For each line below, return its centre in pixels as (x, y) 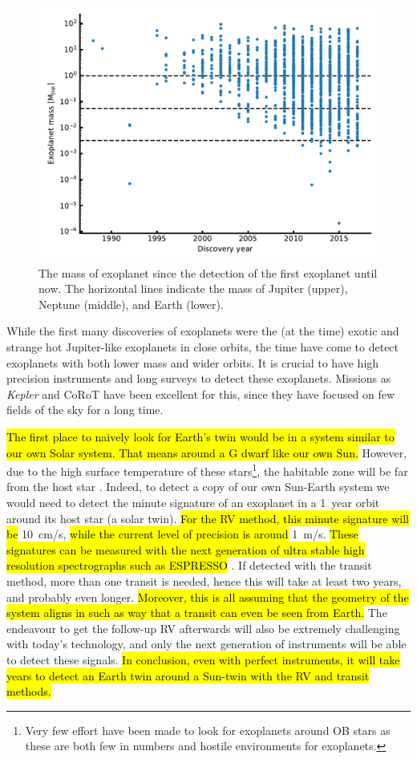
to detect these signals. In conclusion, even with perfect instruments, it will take (203, 659)
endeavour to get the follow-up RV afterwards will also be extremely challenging (203, 628)
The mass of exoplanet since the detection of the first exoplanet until (208, 272)
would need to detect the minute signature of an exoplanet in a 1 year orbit (193, 502)
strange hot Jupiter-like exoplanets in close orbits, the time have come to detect (203, 346)
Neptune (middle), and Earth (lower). (131, 304)
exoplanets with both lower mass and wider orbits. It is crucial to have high (193, 362)
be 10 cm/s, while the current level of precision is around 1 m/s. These (182, 534)
